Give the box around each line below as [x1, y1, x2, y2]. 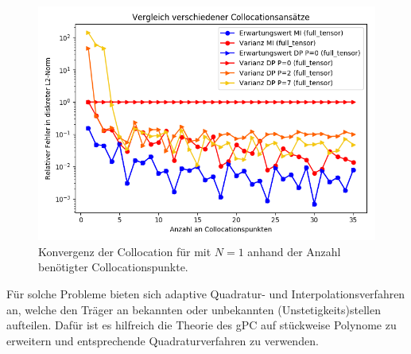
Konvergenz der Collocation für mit [38, 243, 211, 259]
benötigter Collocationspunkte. [38, 259, 188, 275]
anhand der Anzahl [247, 243, 341, 259]
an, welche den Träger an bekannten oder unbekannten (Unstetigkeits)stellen [6, 301, 381, 317]
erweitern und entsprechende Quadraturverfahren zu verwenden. [6, 332, 319, 348]
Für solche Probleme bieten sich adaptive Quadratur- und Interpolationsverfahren [6, 286, 405, 301]
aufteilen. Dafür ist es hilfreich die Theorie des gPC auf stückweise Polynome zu [6, 317, 397, 333]
